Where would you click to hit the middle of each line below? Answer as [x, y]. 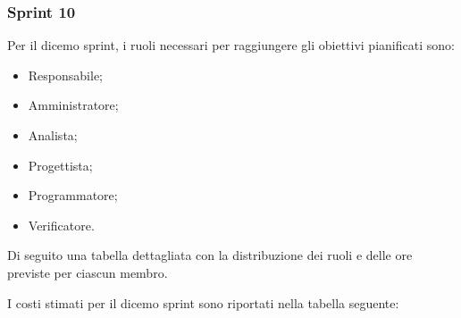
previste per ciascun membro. [88, 272]
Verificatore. [61, 225]
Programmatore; [73, 195]
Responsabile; [65, 75]
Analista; [53, 135]
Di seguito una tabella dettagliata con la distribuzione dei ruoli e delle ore [210, 255]
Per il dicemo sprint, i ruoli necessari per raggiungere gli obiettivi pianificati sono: [231, 45]
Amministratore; [73, 105]
